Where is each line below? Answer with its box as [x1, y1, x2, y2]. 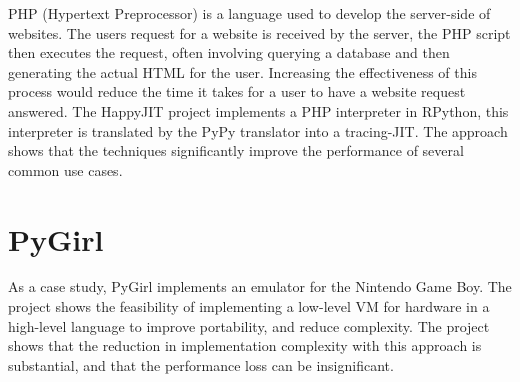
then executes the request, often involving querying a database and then [8, 42, 450, 63]
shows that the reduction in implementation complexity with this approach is [8, 335, 482, 356]
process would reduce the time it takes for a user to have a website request [8, 81, 466, 102]
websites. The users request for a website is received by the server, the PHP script [8, 22, 511, 43]
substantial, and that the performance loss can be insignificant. [8, 354, 394, 375]
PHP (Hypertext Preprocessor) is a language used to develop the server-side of [8, 3, 491, 23]
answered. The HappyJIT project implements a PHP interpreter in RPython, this [8, 100, 509, 121]
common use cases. [8, 159, 123, 180]
